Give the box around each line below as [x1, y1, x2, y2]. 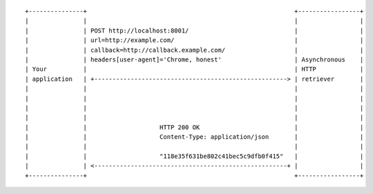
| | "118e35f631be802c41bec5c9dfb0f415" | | [25, 152, 364, 160]
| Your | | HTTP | [25, 66, 364, 73]
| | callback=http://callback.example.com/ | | [25, 46, 364, 54]
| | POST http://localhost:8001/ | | [25, 26, 364, 35]
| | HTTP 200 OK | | [25, 123, 364, 131]
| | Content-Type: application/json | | [25, 133, 364, 141]
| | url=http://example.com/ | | [25, 37, 364, 44]
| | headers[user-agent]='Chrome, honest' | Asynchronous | [25, 55, 364, 64]
